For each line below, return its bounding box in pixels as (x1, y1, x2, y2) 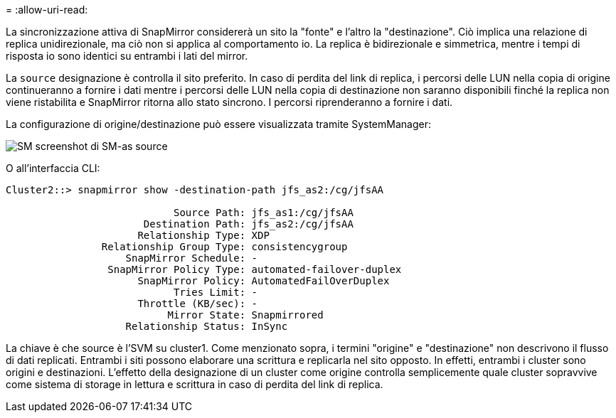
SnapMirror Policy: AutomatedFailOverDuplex (137, 275, 390, 286)
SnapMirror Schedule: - (125, 252, 258, 264)
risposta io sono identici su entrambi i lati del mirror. (6, 50, 248, 62)
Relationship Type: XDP (137, 230, 270, 241)
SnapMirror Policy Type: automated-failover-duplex (107, 264, 402, 275)
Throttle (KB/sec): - (137, 298, 258, 309)
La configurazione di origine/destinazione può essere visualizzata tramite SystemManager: (6, 118, 431, 130)
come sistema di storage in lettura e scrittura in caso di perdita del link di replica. (6, 378, 383, 390)
